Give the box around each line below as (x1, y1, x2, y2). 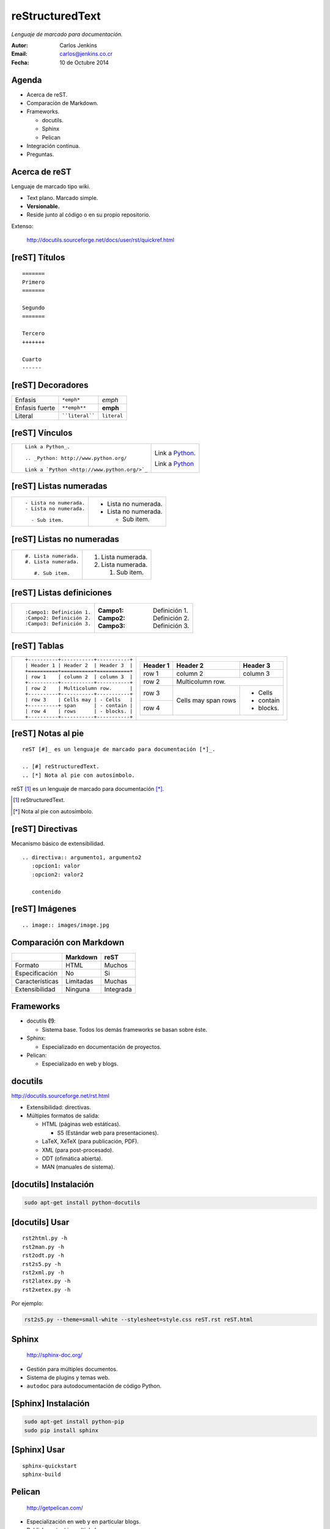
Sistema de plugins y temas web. (26, 1374, 110, 1381)
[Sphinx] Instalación (11, 1398, 90, 1409)
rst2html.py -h (22, 1235, 68, 1242)
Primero (22, 279, 45, 286)
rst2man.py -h (22, 1243, 64, 1250)
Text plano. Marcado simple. (26, 194, 98, 201)
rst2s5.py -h (22, 1261, 61, 1267)
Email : (11, 50, 28, 57)
